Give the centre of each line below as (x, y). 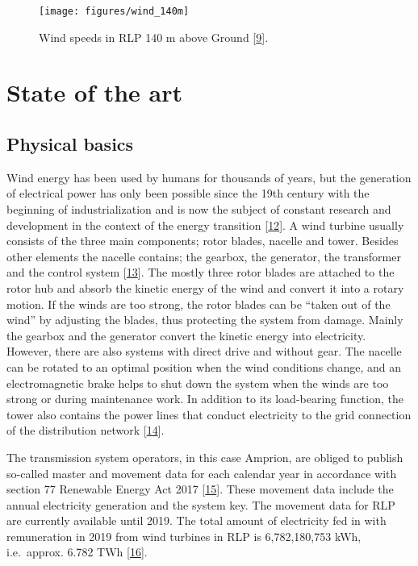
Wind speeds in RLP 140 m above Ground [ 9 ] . (154, 37)
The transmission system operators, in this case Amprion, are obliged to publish (205, 457)
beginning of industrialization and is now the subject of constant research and (199, 209)
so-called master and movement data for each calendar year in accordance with (202, 473)
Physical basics (70, 144)
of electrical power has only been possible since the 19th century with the (188, 193)
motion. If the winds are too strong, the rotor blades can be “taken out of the (199, 304)
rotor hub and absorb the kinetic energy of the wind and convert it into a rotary (205, 287)
